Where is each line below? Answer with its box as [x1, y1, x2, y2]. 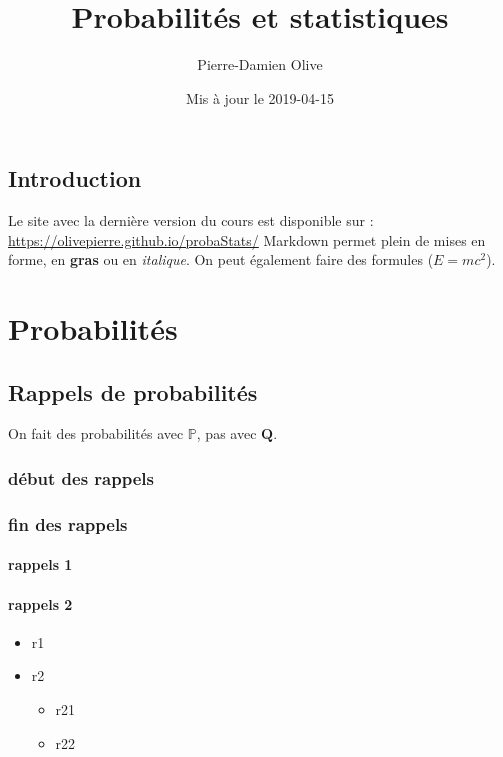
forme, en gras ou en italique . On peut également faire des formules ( [8, 249, 434, 270]
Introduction [8, 163, 142, 194]
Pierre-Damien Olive [197, 54, 323, 75]
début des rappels [8, 466, 154, 490]
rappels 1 [8, 554, 73, 575]
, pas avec [196, 423, 257, 444]
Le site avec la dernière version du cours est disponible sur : [8, 210, 374, 231]
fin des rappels [8, 511, 128, 536]
